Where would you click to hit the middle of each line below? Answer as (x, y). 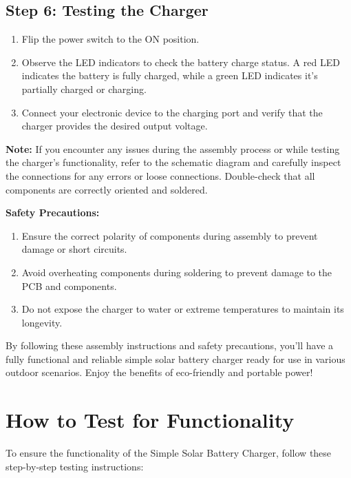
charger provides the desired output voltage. (115, 126)
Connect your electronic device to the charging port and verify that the (172, 112)
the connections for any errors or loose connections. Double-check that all (160, 175)
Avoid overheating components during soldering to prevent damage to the (177, 272)
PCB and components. (69, 285)
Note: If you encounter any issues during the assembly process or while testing (173, 148)
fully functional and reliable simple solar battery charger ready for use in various (175, 358)
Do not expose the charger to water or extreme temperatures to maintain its (183, 309)
